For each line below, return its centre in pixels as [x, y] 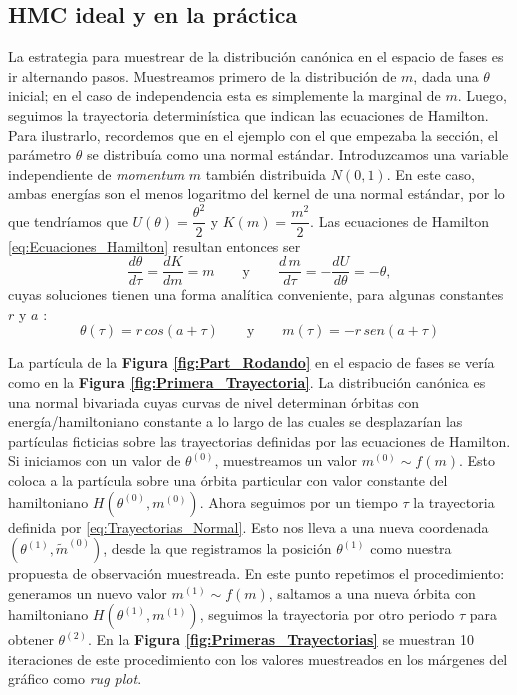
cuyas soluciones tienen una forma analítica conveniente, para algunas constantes [256, 294]
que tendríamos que [68, 220]
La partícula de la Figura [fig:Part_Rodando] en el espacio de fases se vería [251, 362]
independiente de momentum [96, 173]
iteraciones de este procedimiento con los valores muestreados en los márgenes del [258, 658]
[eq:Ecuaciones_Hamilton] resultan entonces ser [154, 245]
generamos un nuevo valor [87, 592]
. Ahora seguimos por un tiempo [298, 501]
